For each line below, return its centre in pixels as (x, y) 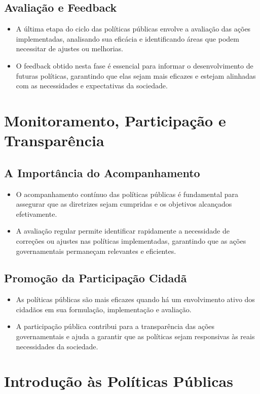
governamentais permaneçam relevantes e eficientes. (96, 251)
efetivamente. (36, 214)
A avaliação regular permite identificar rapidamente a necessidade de (123, 231)
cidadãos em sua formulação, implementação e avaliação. (104, 309)
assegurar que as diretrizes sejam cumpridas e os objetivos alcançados (124, 204)
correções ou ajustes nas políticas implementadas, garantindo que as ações (131, 240)
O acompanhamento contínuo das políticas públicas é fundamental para (127, 194)
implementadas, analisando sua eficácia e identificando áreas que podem (127, 38)
